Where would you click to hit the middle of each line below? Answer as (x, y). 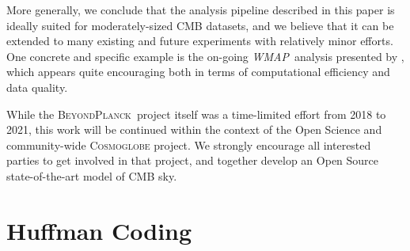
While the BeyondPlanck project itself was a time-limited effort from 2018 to (196, 114)
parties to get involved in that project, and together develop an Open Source (193, 160)
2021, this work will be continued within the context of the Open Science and (194, 129)
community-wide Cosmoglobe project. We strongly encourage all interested (189, 145)
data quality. (37, 87)
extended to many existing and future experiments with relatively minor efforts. (200, 41)
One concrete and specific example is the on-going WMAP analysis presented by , (205, 56)
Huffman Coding (99, 230)
